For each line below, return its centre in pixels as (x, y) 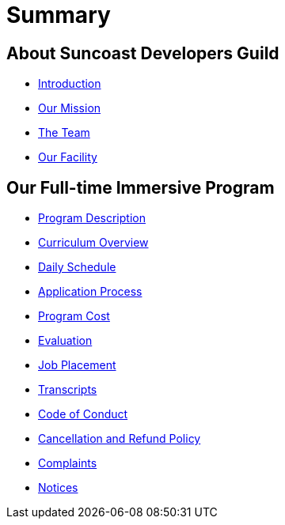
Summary (59, 15)
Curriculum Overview (93, 243)
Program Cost (74, 316)
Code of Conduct (83, 414)
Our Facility (68, 157)
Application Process (90, 292)
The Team (64, 133)
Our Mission (70, 108)
